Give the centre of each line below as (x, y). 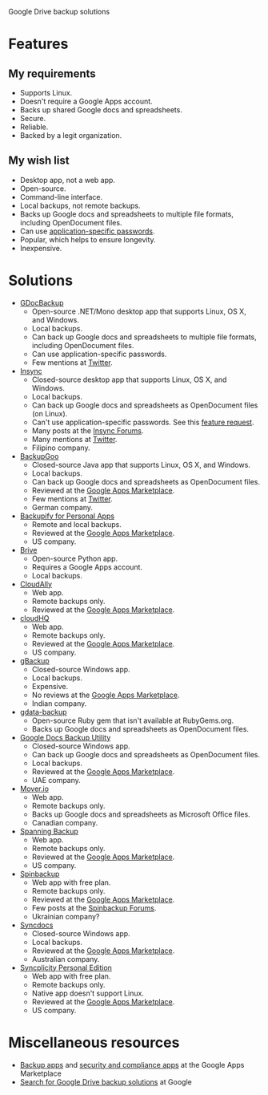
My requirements (52, 73)
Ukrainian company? (66, 916)
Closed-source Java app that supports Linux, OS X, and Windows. (141, 464)
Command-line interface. (61, 197)
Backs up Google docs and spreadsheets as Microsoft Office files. (141, 814)
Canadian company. (65, 822)
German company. (62, 507)
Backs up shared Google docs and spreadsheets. (101, 110)
